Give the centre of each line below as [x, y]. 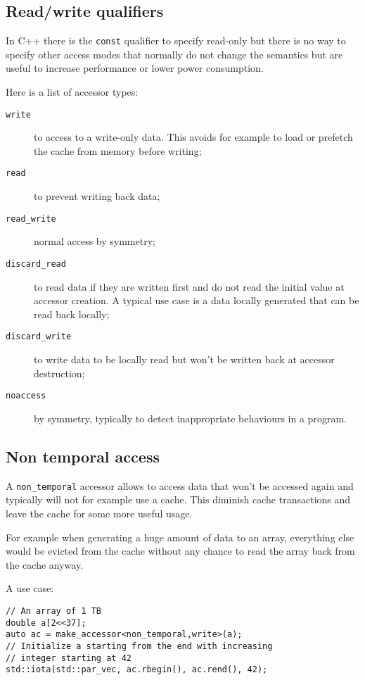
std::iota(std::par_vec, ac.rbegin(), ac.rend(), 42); [137, 670]
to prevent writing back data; [97, 196]
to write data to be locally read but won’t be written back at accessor [184, 359]
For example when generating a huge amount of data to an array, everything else [180, 537]
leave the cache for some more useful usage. [99, 513]
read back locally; [72, 314]
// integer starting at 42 [69, 658]
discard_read [36, 264]
